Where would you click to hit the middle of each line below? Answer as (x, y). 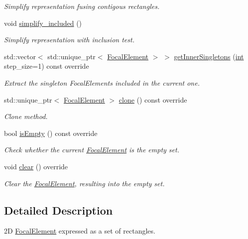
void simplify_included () (43, 23)
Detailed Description (59, 210)
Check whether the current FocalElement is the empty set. (92, 150)
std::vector (20, 56)
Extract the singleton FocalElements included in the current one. (102, 82)
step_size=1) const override (47, 66)
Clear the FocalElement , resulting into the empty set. (84, 183)
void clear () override (36, 166)
